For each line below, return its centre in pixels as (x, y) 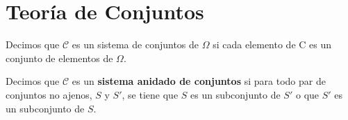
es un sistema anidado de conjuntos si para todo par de (199, 81)
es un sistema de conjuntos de (135, 44)
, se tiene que (150, 94)
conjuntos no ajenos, (49, 94)
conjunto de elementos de (59, 58)
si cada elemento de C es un (272, 44)
